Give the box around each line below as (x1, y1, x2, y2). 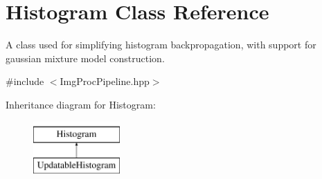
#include (6, 74, 44, 88)
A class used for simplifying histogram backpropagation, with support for (6, 37, 316, 52)
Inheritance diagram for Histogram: (6, 97, 156, 111)
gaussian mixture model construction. (6, 50, 165, 65)
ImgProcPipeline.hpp (60, 74, 150, 88)
